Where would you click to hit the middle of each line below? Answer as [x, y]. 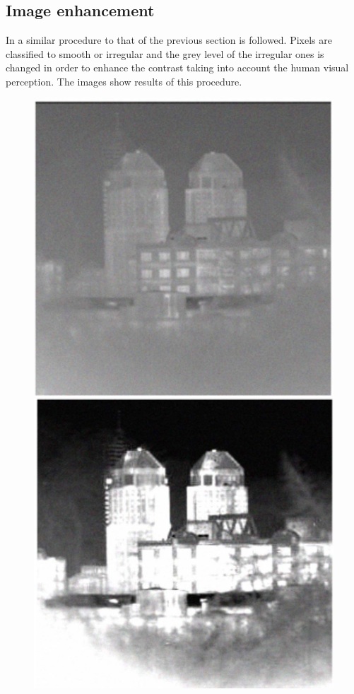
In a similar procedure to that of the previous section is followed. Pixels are [169, 40]
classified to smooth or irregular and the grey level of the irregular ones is [165, 53]
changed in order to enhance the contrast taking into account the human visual [177, 67]
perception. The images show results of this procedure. [124, 81]
